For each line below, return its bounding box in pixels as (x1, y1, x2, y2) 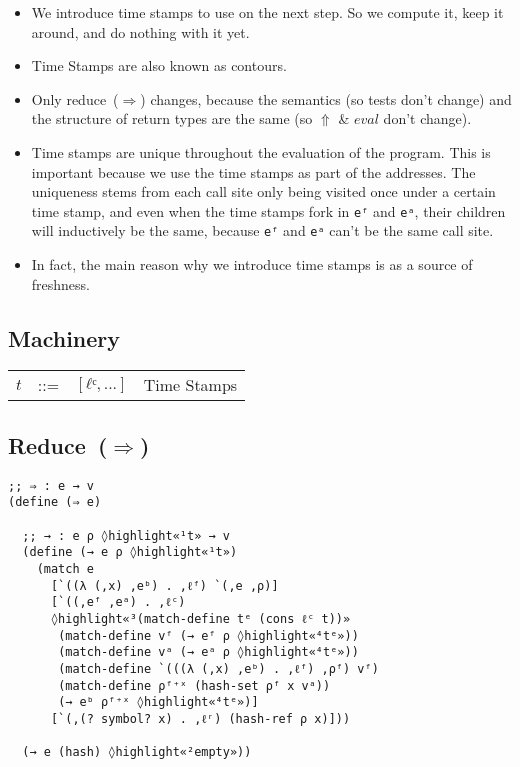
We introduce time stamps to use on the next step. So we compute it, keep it (31, 2, 504, 22)
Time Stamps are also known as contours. (31, 55, 287, 76)
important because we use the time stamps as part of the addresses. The (31, 161, 476, 182)
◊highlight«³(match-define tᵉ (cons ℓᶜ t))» (50, 611, 351, 626)
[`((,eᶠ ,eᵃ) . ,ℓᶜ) (50, 595, 186, 610)
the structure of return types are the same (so (31, 108, 313, 129)
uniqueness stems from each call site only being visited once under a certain (31, 181, 496, 202)
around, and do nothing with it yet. (31, 21, 250, 42)
